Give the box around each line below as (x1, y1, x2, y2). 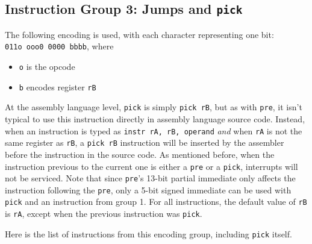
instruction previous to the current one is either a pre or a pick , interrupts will (5, 160, 298, 172)
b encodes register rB (19, 80, 96, 93)
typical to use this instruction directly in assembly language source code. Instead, (5, 113, 305, 125)
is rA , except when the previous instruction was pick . (5, 207, 202, 220)
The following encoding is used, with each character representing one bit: (5, 28, 274, 40)
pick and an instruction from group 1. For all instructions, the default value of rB (5, 195, 307, 208)
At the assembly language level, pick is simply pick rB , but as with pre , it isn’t (5, 101, 302, 113)
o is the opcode (19, 60, 75, 73)
